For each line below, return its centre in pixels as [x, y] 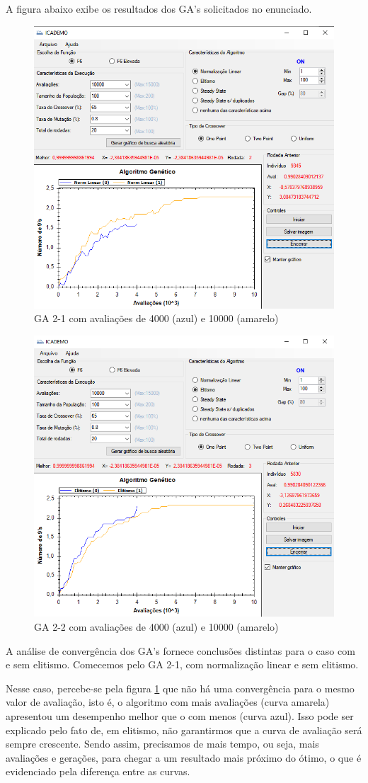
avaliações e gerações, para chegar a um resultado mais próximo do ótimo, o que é [184, 757]
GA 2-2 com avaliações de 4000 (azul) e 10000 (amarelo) [156, 627]
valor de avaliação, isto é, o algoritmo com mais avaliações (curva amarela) [168, 702]
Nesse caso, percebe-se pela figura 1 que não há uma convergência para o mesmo [180, 688]
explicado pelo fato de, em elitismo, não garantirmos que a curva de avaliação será [184, 730]
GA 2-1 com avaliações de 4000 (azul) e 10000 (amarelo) [156, 318]
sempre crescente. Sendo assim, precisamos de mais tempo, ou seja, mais [162, 744]
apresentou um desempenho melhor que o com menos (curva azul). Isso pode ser [180, 716]
